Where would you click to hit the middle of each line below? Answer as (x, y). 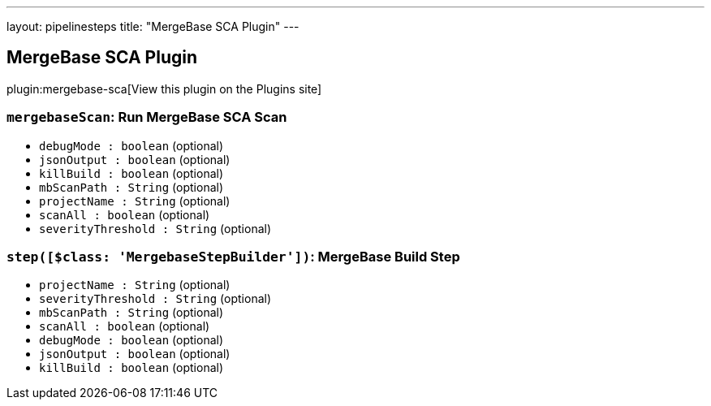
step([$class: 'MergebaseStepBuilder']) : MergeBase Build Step (233, 256)
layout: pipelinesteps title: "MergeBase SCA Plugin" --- (153, 26)
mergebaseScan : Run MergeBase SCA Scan (147, 117)
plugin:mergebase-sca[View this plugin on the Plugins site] (164, 89)
